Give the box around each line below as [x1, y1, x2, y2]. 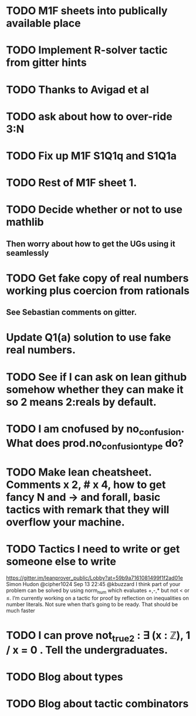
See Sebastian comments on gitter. [6, 307, 137, 317]
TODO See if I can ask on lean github [6, 370, 187, 383]
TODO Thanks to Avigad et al [6, 83, 149, 96]
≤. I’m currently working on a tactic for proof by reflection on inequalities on [6, 594, 189, 601]
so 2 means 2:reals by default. [6, 395, 157, 409]
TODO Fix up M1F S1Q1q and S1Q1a [6, 149, 177, 162]
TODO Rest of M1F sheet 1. [6, 176, 137, 189]
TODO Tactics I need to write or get [6, 543, 180, 556]
